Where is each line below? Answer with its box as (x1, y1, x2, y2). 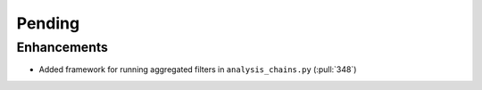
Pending (16, 13, 80, 33)
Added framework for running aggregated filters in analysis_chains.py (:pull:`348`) (38, 64, 357, 75)
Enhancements (16, 39, 109, 55)
